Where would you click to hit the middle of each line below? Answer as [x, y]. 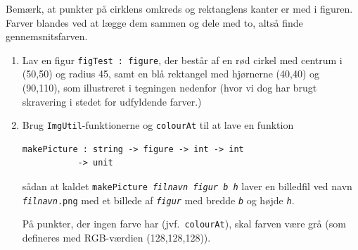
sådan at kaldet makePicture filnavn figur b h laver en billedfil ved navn [187, 186]
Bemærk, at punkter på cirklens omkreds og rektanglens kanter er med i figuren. [179, 8]
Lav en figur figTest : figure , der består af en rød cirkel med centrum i [182, 60]
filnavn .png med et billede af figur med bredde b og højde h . [158, 200]
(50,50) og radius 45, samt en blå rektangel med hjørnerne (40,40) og [171, 74]
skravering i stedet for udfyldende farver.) [112, 101]
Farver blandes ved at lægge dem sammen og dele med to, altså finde [154, 22]
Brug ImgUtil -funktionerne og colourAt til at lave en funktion [158, 125]
